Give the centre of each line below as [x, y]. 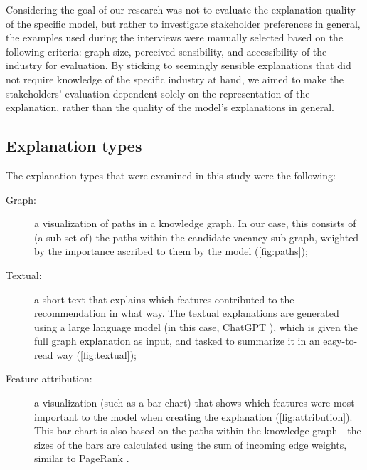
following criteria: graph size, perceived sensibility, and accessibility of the [166, 51]
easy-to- [340, 341]
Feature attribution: [49, 378]
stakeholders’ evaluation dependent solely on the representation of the [158, 93]
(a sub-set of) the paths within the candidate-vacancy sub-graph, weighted [197, 237]
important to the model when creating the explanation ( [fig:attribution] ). [193, 416]
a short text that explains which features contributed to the [164, 299]
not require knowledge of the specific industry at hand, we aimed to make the [175, 79]
